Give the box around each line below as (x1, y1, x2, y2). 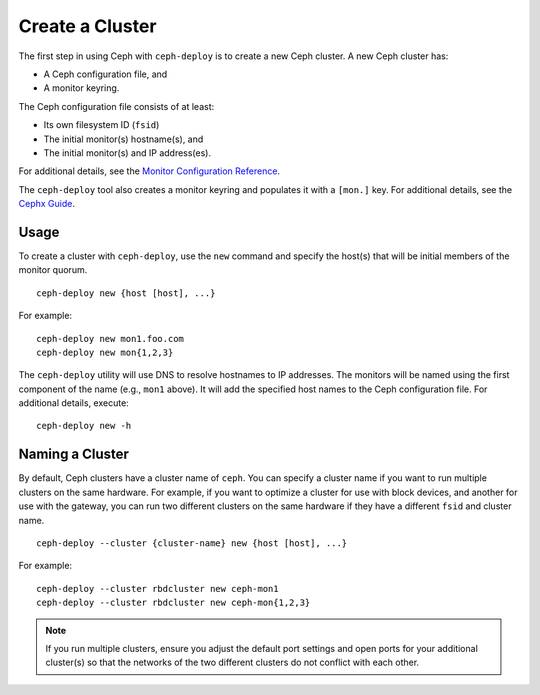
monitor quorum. (18, 264, 88, 276)
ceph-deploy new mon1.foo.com (36, 333, 185, 344)
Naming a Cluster (18, 446, 130, 463)
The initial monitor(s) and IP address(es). (43, 146, 212, 159)
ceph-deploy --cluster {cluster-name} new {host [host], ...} (36, 537, 348, 549)
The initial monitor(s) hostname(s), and (43, 133, 204, 145)
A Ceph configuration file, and (43, 68, 168, 80)
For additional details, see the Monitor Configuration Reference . (18, 165, 280, 177)
